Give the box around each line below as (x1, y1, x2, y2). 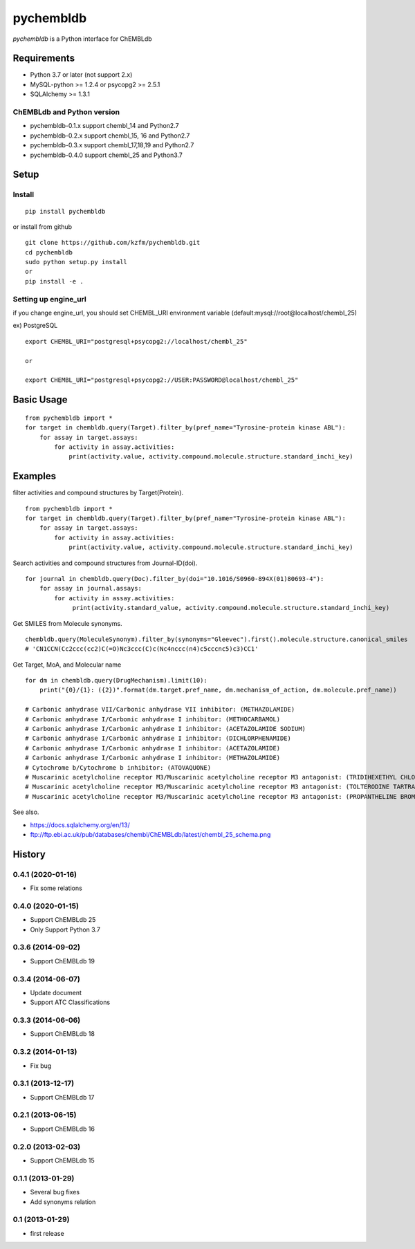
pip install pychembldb (25, 207, 106, 215)
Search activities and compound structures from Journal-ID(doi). (12, 559, 198, 567)
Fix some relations (30, 884, 82, 892)
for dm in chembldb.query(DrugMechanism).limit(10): (25, 676, 207, 685)
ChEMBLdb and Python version (12, 107, 120, 117)
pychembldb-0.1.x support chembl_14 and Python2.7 (30, 122, 179, 130)
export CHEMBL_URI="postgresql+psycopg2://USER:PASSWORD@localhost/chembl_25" (25, 376, 299, 384)
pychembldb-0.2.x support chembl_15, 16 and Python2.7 (30, 131, 190, 140)
